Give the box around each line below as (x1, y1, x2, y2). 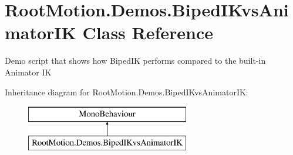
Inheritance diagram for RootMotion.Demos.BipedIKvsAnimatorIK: (5, 85, 248, 98)
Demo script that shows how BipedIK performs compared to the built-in (5, 54, 266, 67)
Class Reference (82, 20, 214, 44)
